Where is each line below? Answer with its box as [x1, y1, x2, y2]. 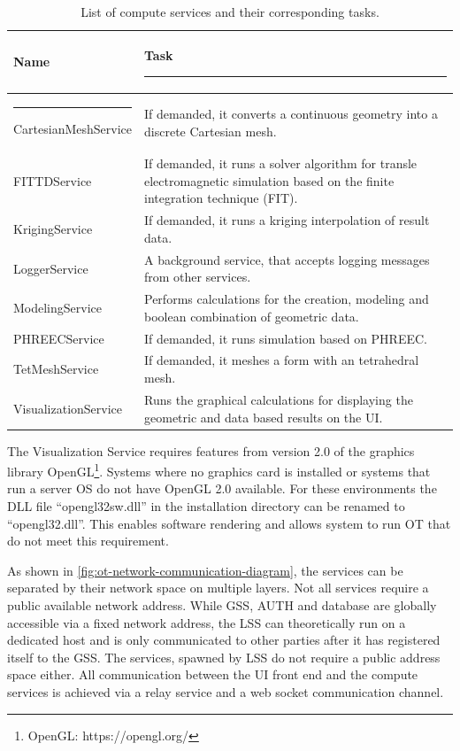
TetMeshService [13, 360, 99, 378]
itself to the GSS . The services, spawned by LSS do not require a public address [7, 647, 441, 666]
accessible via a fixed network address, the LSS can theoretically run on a [7, 613, 406, 631]
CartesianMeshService [13, 120, 133, 138]
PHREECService [13, 329, 104, 347]
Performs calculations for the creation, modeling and [144, 290, 429, 308]
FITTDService [13, 171, 92, 190]
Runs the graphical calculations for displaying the [144, 390, 413, 408]
